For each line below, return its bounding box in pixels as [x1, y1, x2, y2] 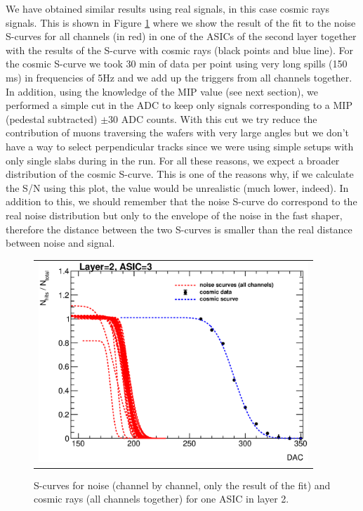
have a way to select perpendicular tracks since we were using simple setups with [6, 138, 354, 153]
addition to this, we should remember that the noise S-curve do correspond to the [6, 194, 357, 209]
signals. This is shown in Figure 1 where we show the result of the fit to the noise [6, 15, 356, 30]
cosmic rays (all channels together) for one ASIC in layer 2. [34, 491, 289, 506]
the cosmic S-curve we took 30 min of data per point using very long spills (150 [6, 56, 348, 71]
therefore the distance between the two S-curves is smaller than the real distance [6, 221, 352, 236]
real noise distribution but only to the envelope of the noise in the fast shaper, [6, 207, 343, 222]
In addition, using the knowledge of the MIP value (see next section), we [6, 84, 318, 98]
